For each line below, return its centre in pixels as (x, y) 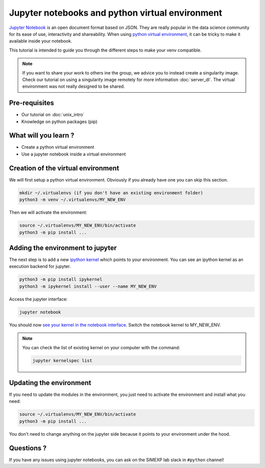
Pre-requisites (31, 103)
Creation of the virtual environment (64, 168)
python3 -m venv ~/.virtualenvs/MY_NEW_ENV (73, 200)
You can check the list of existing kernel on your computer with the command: (101, 347)
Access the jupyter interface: (39, 299)
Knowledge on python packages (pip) (59, 121)
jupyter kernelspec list (63, 360)
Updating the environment (50, 383)
